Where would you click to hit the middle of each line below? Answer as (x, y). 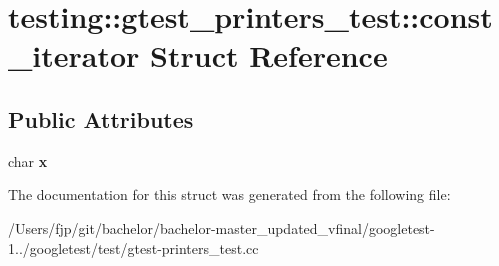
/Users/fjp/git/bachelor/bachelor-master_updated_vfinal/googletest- (221, 227)
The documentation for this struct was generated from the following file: (229, 194)
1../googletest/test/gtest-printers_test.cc (133, 247)
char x (28, 160)
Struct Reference (269, 55)
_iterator (74, 55)
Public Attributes (101, 118)
